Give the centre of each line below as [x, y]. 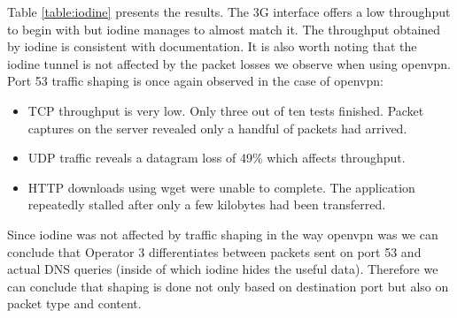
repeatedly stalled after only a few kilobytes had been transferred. [207, 204]
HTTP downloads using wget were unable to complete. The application [221, 187]
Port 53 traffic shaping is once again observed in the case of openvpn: [195, 81]
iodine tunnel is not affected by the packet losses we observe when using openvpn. [229, 63]
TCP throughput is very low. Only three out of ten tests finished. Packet [226, 110]
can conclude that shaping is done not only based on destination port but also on [228, 286]
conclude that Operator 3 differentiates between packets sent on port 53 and [214, 251]
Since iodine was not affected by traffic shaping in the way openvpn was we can [223, 234]
